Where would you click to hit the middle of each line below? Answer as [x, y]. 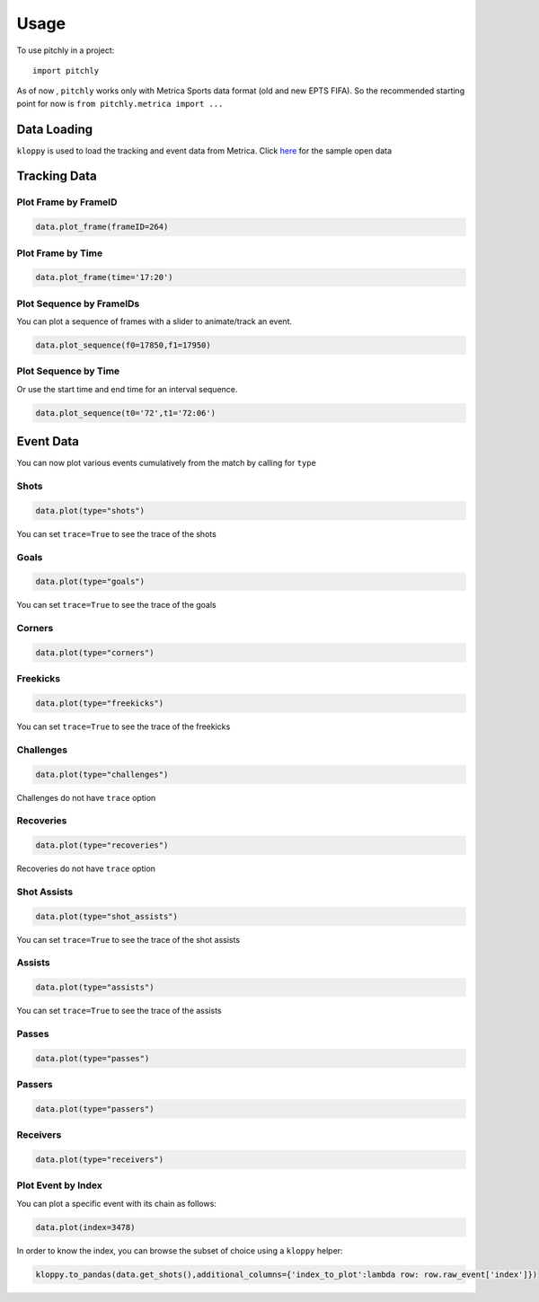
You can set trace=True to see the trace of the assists [119, 1011]
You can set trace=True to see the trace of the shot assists [128, 939]
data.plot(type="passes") [93, 1058]
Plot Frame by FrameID [67, 202]
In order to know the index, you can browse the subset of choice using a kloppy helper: [180, 1250]
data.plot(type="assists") [95, 987]
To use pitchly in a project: [66, 50]
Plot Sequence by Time [68, 371]
